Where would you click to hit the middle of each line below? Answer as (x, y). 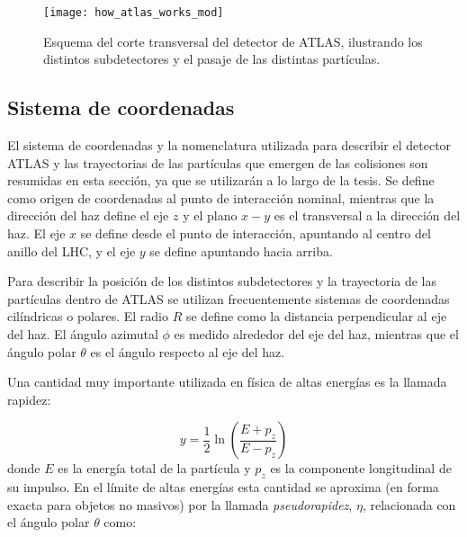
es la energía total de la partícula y (154, 468)
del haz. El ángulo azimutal (83, 333)
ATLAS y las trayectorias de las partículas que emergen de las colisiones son (218, 162)
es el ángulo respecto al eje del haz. (188, 351)
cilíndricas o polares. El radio (88, 316)
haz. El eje (36, 233)
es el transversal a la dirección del (367, 215)
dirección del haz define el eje (88, 215)
